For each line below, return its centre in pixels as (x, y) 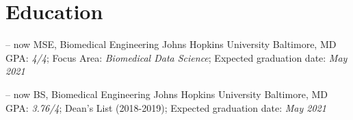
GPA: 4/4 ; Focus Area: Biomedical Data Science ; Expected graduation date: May (176, 57)
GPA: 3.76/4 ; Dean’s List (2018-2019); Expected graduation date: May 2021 (166, 107)
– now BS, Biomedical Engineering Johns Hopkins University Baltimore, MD (167, 94)
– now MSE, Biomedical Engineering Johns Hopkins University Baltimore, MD (171, 44)
